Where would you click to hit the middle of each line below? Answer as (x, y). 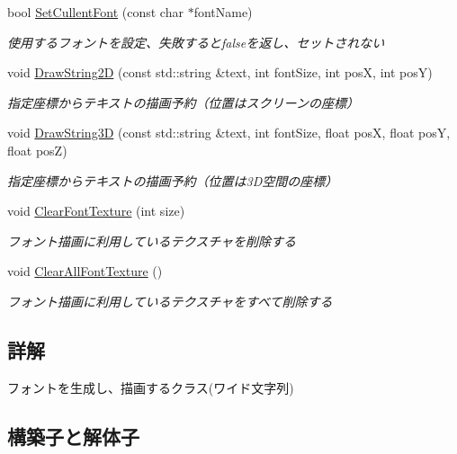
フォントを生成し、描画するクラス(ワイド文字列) (151, 387)
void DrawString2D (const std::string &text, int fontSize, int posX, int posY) (220, 72)
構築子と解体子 (73, 436)
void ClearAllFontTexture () (85, 271)
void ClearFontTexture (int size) (96, 211)
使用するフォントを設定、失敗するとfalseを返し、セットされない (196, 42)
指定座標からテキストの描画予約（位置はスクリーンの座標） (183, 102)
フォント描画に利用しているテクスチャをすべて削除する (170, 301)
